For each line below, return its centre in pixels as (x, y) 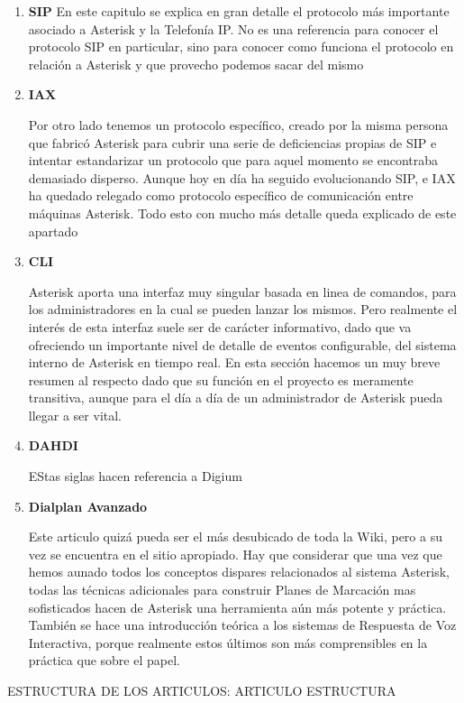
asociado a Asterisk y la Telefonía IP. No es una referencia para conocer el (233, 28)
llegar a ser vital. (75, 415)
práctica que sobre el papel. (104, 660)
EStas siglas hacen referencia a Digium (135, 476)
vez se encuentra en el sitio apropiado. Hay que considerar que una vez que (235, 554)
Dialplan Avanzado (88, 506)
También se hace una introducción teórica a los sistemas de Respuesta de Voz (242, 625)
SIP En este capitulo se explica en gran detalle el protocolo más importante (239, 11)
